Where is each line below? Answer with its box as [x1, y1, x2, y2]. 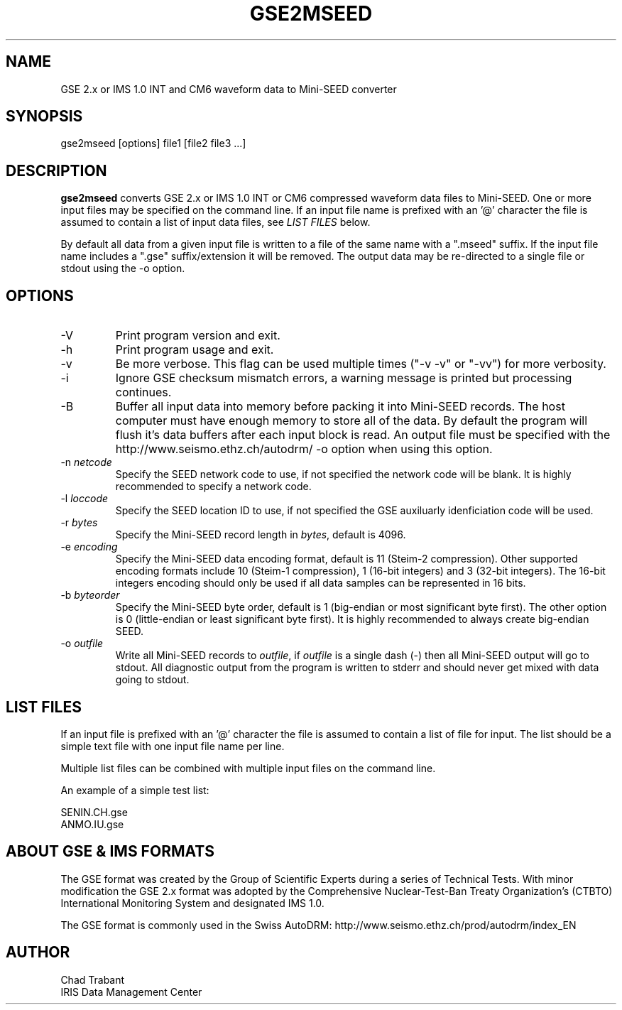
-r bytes [60, 516, 98, 529]
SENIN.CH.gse [60, 805, 128, 818]
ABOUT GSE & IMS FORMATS [6, 842, 214, 861]
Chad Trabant [60, 973, 125, 986]
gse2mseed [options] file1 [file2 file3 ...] [60, 137, 246, 150]
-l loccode [60, 492, 109, 505]
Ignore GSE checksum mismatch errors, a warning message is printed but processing [115, 371, 572, 386]
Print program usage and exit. [115, 342, 274, 357]
